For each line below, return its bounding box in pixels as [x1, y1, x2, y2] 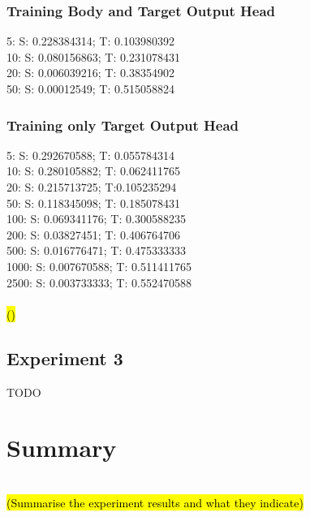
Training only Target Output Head [6, 114, 239, 135]
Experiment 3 [6, 345, 123, 370]
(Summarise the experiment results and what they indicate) [6, 493, 304, 511]
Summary [6, 431, 117, 464]
